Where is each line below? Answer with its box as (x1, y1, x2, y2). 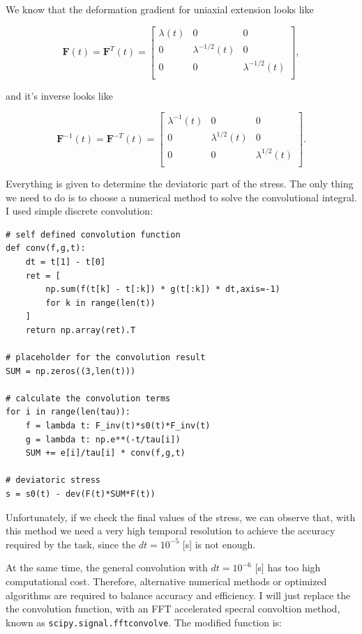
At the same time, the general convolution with (6, 560, 208, 575)
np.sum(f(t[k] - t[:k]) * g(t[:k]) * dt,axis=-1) (45, 284, 280, 295)
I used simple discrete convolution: (6, 203, 153, 218)
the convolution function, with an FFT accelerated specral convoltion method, (6, 601, 340, 616)
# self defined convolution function (6, 229, 181, 240)
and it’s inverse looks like (6, 88, 113, 102)
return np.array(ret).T (25, 325, 136, 335)
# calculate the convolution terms (6, 393, 171, 403)
